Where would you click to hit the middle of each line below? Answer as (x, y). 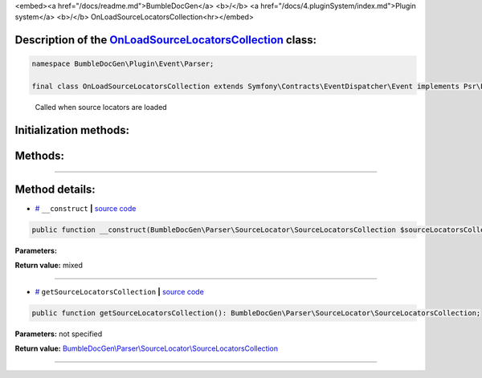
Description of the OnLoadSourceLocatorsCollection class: (166, 40)
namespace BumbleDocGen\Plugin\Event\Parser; (123, 64)
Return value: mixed (49, 266)
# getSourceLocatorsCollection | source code (119, 291)
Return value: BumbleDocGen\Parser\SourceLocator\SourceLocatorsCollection (147, 348)
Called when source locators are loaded (101, 108)
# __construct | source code (86, 209)
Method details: (55, 189)
